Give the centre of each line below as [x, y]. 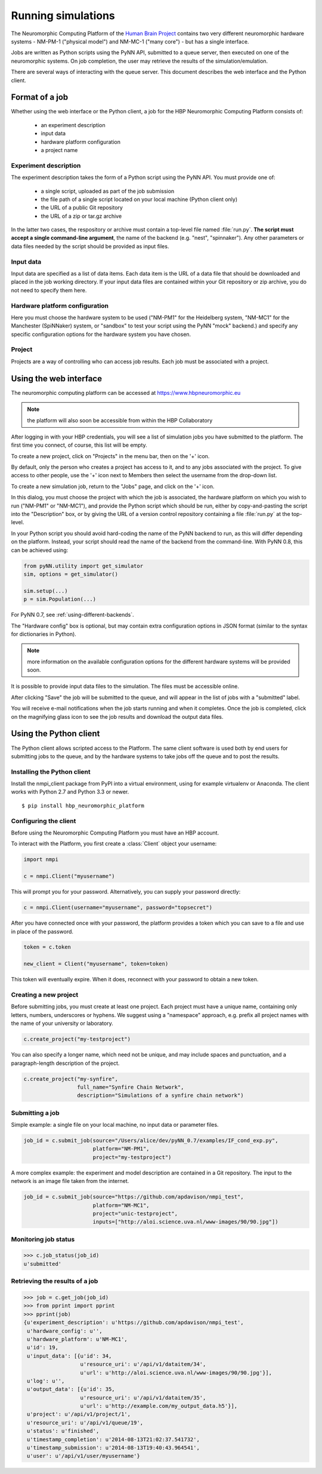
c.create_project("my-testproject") [77, 1039]
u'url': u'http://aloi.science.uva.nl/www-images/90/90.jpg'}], [176, 1373]
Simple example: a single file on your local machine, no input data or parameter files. [115, 1125]
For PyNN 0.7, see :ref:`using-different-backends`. [72, 615]
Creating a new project [45, 995]
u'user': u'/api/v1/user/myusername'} [83, 1456]
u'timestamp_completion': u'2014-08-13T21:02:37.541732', [113, 1439]
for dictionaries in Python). [44, 634]
